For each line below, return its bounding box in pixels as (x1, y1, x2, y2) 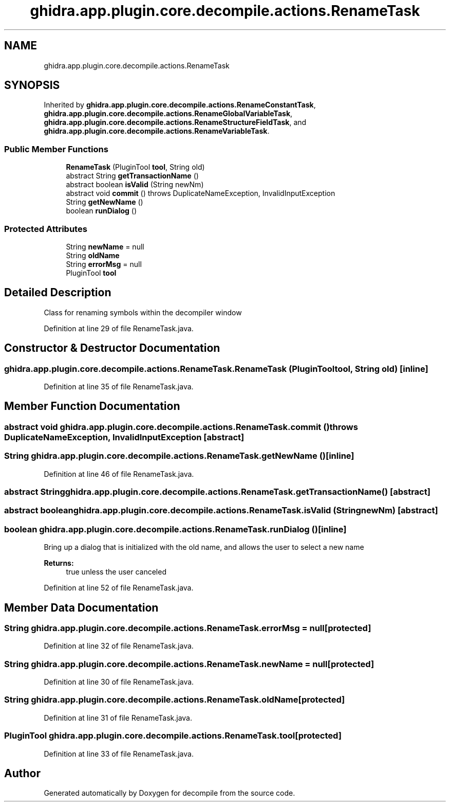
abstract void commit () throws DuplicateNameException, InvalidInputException (66, 189, 335, 198)
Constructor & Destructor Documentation (4, 342, 220, 355)
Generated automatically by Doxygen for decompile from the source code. (44, 789, 295, 798)
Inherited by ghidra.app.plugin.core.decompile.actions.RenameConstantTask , (44, 100, 316, 110)
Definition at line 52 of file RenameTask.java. (44, 583, 194, 593)
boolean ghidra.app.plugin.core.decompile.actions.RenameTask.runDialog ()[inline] (4, 524, 347, 534)
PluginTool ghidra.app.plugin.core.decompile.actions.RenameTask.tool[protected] (4, 730, 342, 741)
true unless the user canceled (66, 567, 166, 577)
